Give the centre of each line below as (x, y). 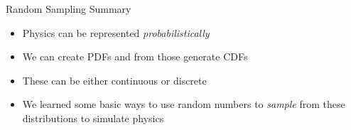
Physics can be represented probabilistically (116, 32)
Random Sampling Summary (69, 9)
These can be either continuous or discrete (114, 80)
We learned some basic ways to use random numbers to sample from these (184, 104)
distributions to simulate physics (93, 118)
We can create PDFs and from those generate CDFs (135, 56)
